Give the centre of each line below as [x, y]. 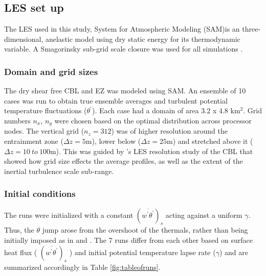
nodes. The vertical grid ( [44, 131]
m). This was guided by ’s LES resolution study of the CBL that [151, 151]
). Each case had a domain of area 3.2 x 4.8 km [166, 110]
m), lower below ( [113, 141]
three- [251, 29]
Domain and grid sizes [51, 71]
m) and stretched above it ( [210, 141]
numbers [17, 120]
